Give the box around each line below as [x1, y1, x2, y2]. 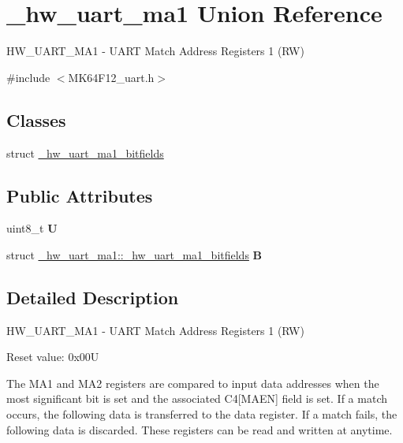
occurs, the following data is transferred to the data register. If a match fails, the [6, 406, 397, 423]
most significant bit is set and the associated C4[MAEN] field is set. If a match [6, 390, 387, 407]
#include [6, 69, 50, 85]
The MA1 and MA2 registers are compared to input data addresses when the [6, 374, 379, 391]
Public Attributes [6, 183, 153, 207]
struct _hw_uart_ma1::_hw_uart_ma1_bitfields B [6, 246, 263, 262]
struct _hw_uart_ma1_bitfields [6, 144, 164, 161]
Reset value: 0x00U [6, 348, 99, 365]
